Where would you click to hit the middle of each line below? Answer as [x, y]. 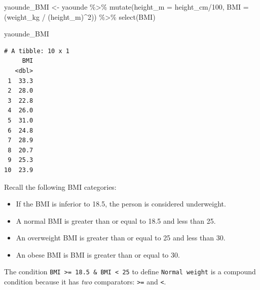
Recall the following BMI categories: [60, 187]
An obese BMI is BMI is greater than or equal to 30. [98, 254]
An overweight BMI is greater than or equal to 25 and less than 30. [121, 238]
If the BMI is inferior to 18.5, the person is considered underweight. [121, 204]
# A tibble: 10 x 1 [37, 51]
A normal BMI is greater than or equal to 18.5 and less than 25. [116, 220]
